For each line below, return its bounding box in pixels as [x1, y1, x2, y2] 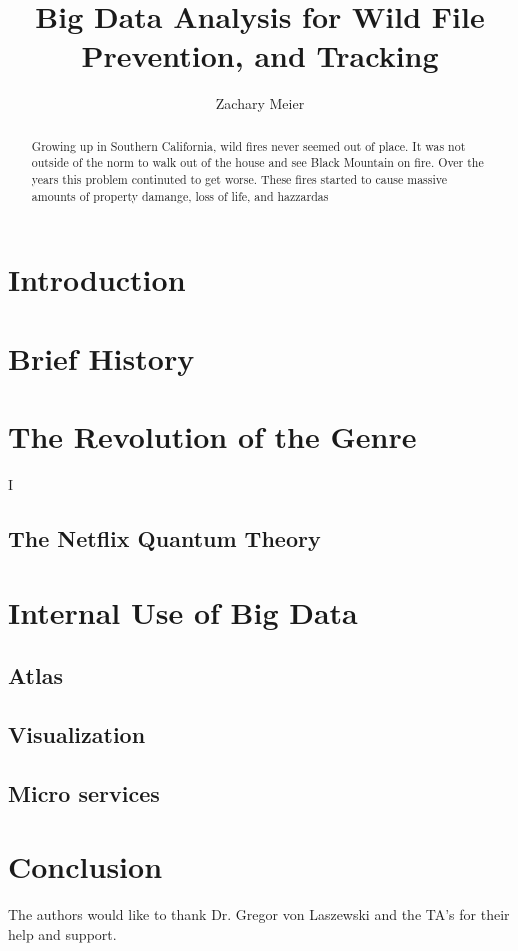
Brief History [8, 337, 195, 378]
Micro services [8, 777, 160, 808]
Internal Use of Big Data [8, 591, 358, 632]
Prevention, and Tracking [81, 35, 439, 76]
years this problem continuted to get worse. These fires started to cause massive [31, 171, 447, 188]
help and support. [8, 923, 117, 944]
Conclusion [8, 846, 163, 887]
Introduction [8, 259, 186, 300]
